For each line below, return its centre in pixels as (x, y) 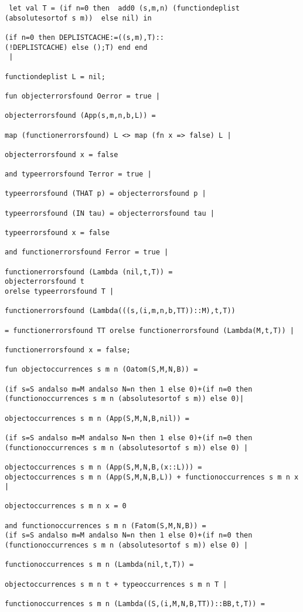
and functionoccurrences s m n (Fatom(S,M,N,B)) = (105, 526)
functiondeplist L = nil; (55, 76)
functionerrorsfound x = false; (68, 350)
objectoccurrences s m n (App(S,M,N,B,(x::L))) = (103, 467)
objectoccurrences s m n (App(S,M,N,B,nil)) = (97, 418)
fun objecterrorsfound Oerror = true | (82, 96)
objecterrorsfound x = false (62, 154)
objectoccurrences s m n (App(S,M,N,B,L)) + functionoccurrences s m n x (152, 477)
